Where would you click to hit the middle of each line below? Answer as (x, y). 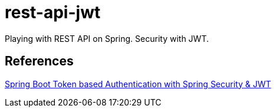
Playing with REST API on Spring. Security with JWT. (107, 38)
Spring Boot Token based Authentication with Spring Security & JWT (138, 84)
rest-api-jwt (53, 12)
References (39, 61)
